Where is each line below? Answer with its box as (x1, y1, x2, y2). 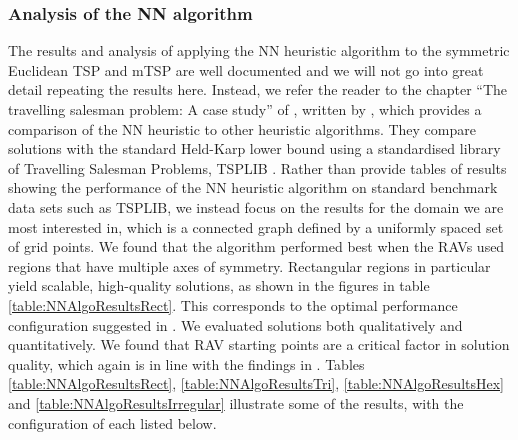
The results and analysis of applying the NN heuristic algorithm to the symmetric (8, 40, 510, 61)
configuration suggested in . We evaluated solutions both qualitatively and (8, 314, 463, 335)
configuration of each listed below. (8, 412, 217, 433)
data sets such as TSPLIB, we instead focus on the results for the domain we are (8, 196, 504, 217)
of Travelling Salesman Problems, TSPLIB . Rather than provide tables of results (8, 157, 507, 178)
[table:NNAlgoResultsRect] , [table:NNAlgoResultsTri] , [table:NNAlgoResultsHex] (8, 373, 504, 394)
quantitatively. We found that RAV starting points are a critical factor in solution (8, 334, 510, 355)
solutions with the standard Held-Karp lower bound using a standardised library (8, 138, 501, 159)
